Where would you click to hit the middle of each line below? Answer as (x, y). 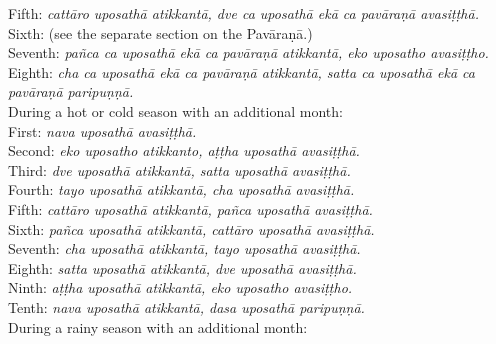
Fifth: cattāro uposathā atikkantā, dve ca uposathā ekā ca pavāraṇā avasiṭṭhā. (243, 13)
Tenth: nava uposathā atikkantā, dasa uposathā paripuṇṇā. (186, 306)
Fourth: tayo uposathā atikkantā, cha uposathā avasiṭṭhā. (181, 189)
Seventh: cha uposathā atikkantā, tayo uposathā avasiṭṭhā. (184, 248)
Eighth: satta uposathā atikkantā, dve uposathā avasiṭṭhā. (182, 267)
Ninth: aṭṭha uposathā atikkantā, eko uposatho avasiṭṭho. (180, 287)
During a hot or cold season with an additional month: (175, 110)
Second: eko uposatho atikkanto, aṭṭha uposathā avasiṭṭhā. (184, 150)
